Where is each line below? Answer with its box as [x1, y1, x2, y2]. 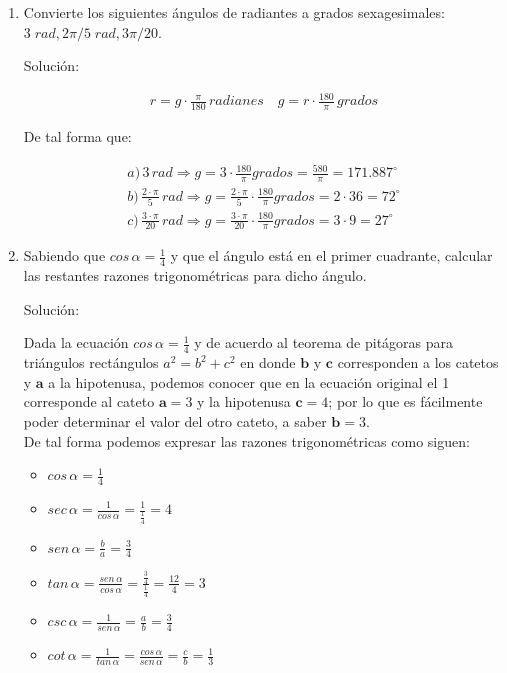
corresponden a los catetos [337, 352, 499, 373]
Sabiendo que [23, 245, 106, 266]
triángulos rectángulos [23, 352, 159, 373]
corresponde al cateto [23, 391, 155, 412]
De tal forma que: [23, 126, 132, 147]
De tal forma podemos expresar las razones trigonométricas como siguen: [23, 430, 470, 451]
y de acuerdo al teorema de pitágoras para [194, 332, 454, 353]
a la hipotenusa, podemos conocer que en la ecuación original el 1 [48, 371, 450, 392]
